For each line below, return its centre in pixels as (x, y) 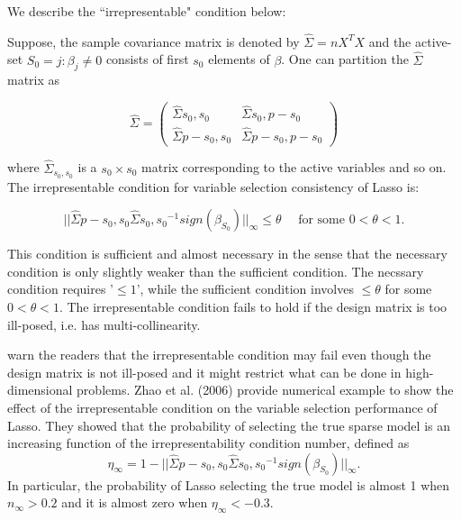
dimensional (40, 390)
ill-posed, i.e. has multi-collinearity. (104, 324)
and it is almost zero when (135, 502)
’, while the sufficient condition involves (245, 289)
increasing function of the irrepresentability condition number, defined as (208, 443)
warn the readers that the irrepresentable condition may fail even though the (219, 355)
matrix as (34, 80)
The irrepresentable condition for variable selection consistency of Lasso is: (213, 186)
